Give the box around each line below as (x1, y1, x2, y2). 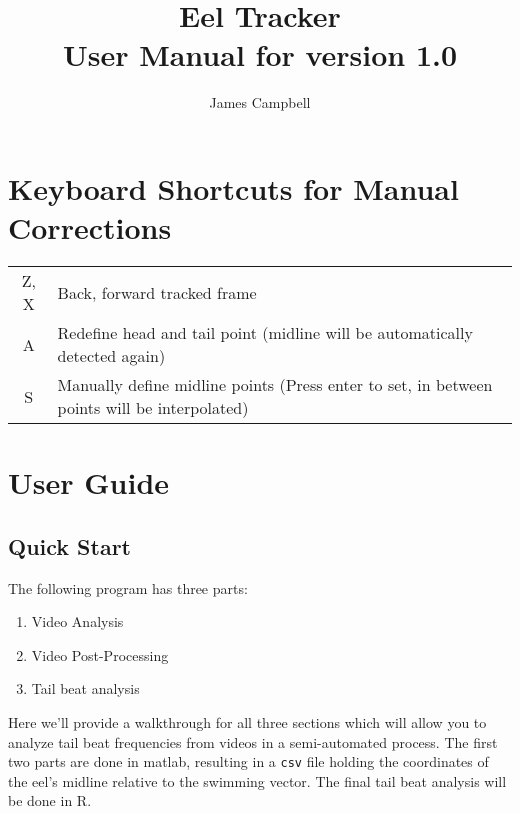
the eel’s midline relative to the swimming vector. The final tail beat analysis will (8, 770, 507, 791)
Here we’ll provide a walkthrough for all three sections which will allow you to (8, 711, 487, 732)
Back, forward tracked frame (57, 280, 257, 304)
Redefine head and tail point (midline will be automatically (57, 321, 473, 345)
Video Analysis (31, 611, 124, 632)
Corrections (8, 207, 172, 248)
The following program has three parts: (8, 577, 248, 598)
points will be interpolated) (57, 396, 249, 420)
